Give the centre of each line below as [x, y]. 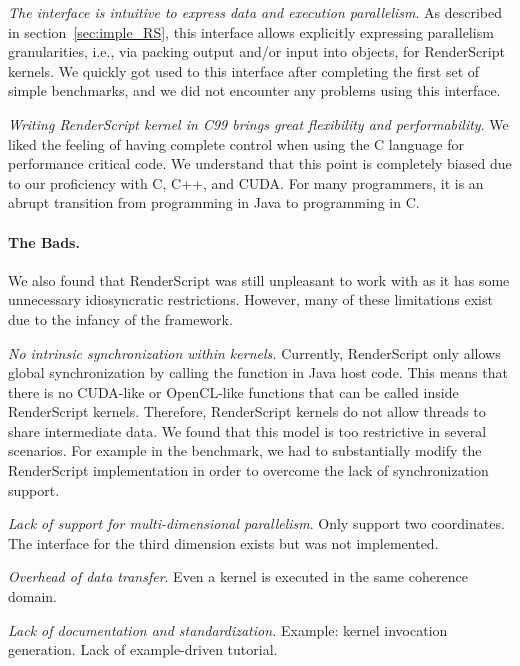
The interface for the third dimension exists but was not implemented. [223, 542]
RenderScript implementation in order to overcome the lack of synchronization [248, 470]
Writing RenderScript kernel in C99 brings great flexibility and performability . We [258, 123]
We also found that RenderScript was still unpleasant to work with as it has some [259, 279]
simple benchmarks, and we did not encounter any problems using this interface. [254, 90]
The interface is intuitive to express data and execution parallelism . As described [255, 12]
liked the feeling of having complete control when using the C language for [236, 143]
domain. [33, 596]
